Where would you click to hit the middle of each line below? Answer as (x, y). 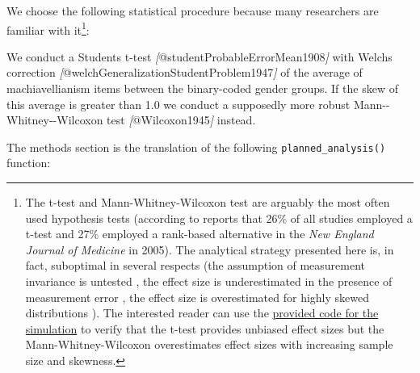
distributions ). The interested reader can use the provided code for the (202, 313)
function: (29, 163)
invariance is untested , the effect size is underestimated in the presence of (209, 281)
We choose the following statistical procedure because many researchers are (193, 10)
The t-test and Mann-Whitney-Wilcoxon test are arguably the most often (208, 202)
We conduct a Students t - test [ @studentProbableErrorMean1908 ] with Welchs (199, 56)
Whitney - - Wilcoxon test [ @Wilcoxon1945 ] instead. (131, 120)
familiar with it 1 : (48, 28)
